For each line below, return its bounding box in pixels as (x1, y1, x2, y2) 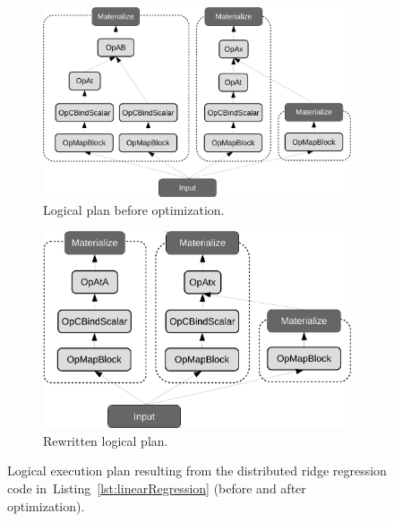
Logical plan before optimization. (43, 200, 225, 218)
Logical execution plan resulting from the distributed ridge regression (7, 461, 387, 480)
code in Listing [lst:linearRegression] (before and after (7, 478, 306, 497)
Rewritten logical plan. (43, 431, 168, 449)
